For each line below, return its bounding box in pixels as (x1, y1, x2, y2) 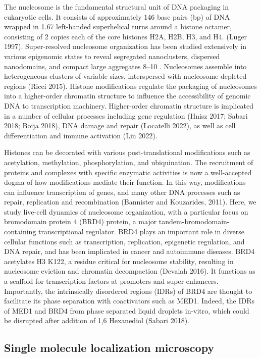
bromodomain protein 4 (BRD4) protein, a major (4, 216, 157, 227)
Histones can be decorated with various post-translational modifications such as (4, 147, 250, 158)
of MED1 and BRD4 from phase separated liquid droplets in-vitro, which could (4, 305, 249, 316)
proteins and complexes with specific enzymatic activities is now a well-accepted (4, 167, 252, 177)
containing (4, 226, 36, 237)
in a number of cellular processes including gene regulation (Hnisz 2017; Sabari (4, 110, 248, 121)
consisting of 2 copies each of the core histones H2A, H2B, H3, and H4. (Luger (4, 31, 247, 41)
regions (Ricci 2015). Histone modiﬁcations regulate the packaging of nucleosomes (4, 80, 257, 91)
